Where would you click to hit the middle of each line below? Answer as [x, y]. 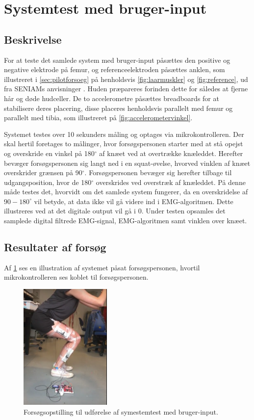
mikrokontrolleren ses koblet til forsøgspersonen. [76, 277]
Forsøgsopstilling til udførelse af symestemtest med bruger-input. [121, 411]
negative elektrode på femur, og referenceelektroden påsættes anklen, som [114, 69]
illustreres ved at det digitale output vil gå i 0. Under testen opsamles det [115, 211]
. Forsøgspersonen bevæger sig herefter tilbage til [158, 172]
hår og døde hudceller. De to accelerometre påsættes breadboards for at [112, 98]
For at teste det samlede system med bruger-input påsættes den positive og [117, 60]
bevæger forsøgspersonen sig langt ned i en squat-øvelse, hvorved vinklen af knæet [127, 163]
